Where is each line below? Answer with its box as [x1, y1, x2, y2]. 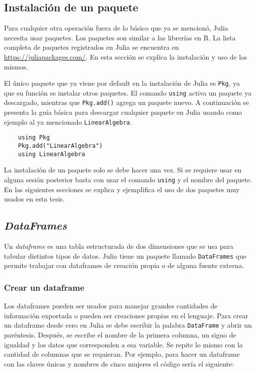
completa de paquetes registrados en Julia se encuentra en [4, 42, 179, 52]
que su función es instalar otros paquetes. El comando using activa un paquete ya [4, 87, 252, 98]
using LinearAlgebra [18, 150, 85, 158]
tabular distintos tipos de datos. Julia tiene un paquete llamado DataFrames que [4, 250, 247, 261]
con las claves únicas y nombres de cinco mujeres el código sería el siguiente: [4, 358, 234, 369]
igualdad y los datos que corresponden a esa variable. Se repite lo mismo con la [4, 339, 243, 349]
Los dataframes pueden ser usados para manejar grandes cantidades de [4, 301, 218, 311]
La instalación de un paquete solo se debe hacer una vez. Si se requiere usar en [4, 165, 242, 175]
